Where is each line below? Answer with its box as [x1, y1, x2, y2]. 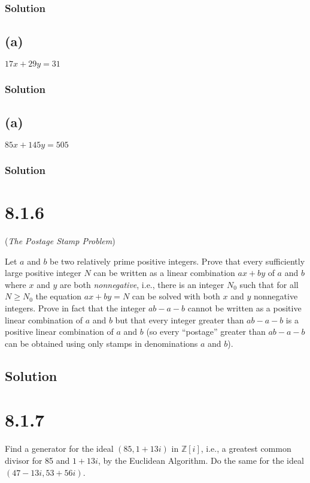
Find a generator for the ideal [5, 442, 114, 455]
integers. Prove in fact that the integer [5, 302, 146, 314]
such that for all [239, 278, 299, 290]
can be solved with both [132, 290, 220, 302]
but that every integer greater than [115, 313, 244, 326]
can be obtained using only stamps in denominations [5, 337, 198, 349]
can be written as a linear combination [93, 266, 235, 279]
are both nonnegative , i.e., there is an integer [59, 278, 224, 290]
